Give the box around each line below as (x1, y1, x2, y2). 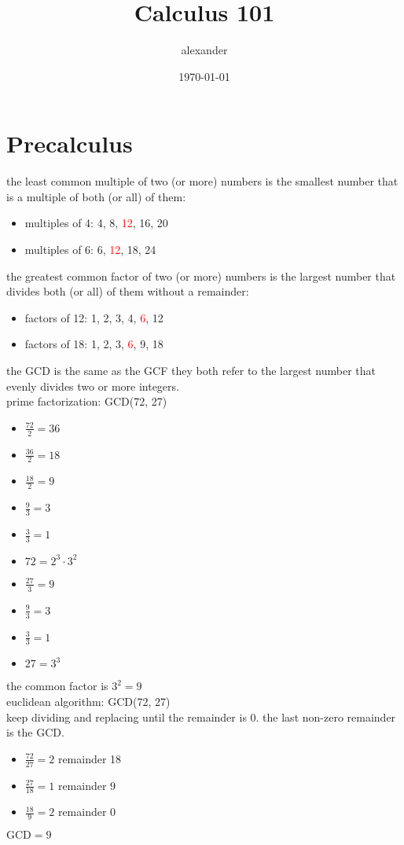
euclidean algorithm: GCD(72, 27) (6, 693, 171, 709)
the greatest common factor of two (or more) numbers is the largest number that (6, 267, 396, 284)
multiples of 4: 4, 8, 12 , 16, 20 (24, 215, 168, 231)
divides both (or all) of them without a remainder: (6, 283, 249, 299)
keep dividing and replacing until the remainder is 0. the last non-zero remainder (6, 708, 396, 725)
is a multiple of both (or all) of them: (6, 188, 186, 204)
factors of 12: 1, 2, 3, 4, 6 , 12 (24, 309, 163, 325)
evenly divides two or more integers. (6, 377, 179, 394)
